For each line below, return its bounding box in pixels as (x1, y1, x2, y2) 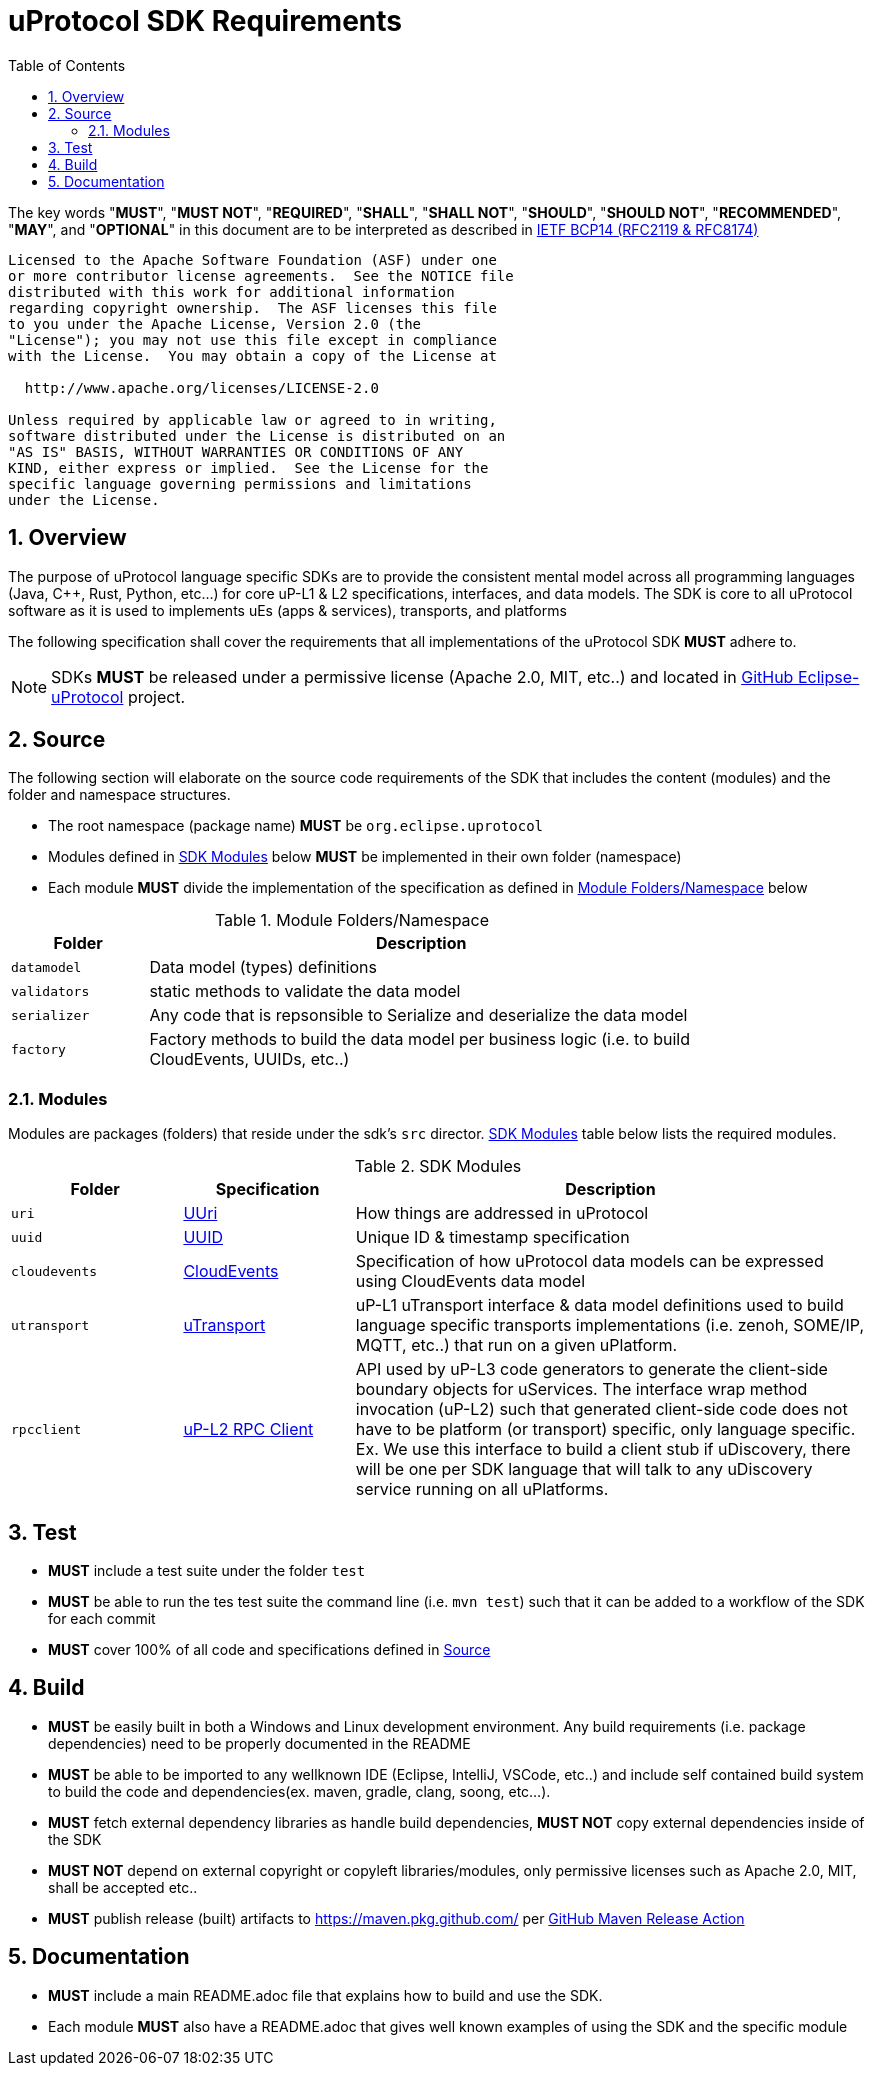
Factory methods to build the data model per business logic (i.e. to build (149, 1029, 690, 1050)
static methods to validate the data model (149, 981, 461, 1002)
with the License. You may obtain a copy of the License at (8, 347, 497, 364)
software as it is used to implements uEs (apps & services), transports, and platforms (8, 601, 567, 619)
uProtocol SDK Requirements (8, 4, 402, 38)
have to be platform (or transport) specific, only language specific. (355, 1419, 856, 1440)
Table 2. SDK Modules (354, 1156, 522, 1177)
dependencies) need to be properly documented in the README (48, 1734, 471, 1752)
